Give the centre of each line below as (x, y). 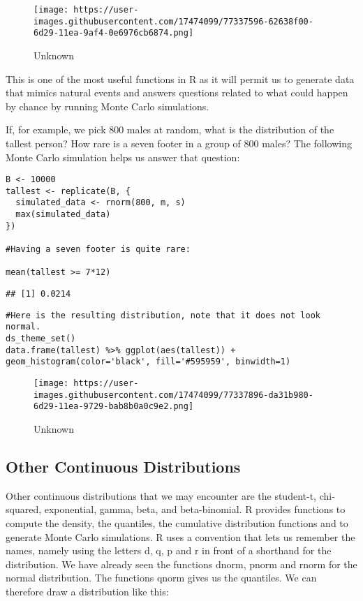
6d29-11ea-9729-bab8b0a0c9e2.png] (114, 407)
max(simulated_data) (63, 215)
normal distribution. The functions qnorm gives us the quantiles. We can (161, 578)
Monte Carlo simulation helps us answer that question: (123, 157)
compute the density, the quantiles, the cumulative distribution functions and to (177, 522)
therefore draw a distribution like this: (87, 591)
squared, (24, 509)
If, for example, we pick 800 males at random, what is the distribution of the (170, 129)
